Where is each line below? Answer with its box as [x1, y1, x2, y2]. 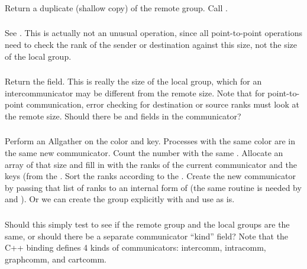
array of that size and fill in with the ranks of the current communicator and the [5, 158, 297, 170]
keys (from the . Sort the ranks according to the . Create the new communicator [5, 170, 296, 182]
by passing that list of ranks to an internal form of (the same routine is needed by [5, 181, 302, 193]
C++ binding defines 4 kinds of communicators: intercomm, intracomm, [5, 241, 266, 254]
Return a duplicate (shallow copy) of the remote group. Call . [5, 1, 228, 14]
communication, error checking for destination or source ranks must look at [26, 98, 299, 111]
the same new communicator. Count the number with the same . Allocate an [5, 147, 283, 159]
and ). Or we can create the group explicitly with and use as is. [5, 193, 235, 205]
